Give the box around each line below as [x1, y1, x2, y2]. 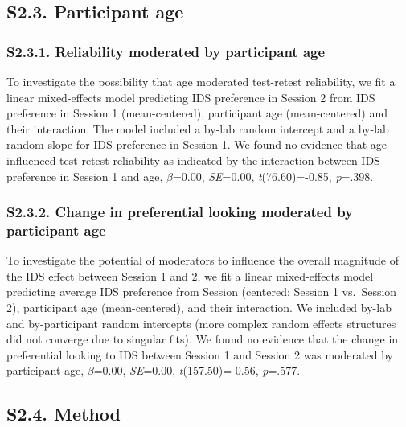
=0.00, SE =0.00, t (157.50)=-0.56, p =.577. [93, 362, 301, 379]
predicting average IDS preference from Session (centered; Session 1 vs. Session [6, 283, 397, 300]
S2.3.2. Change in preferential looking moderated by [6, 202, 354, 222]
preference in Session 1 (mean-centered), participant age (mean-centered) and [6, 105, 388, 121]
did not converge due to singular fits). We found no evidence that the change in [6, 331, 399, 347]
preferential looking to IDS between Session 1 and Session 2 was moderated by [6, 346, 393, 363]
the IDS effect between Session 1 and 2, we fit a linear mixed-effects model [6, 267, 374, 284]
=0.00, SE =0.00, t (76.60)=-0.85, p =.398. [172, 167, 374, 184]
